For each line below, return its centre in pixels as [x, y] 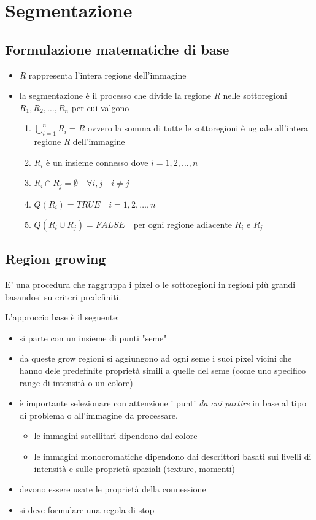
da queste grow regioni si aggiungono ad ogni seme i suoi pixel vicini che [156, 358]
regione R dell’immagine [79, 142]
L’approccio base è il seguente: [62, 317]
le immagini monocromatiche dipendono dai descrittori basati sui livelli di [173, 456]
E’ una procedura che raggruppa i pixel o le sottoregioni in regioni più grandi [150, 284]
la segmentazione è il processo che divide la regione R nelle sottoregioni [153, 95]
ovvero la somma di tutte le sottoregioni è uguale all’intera [198, 128]
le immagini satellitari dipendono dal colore [116, 436]
